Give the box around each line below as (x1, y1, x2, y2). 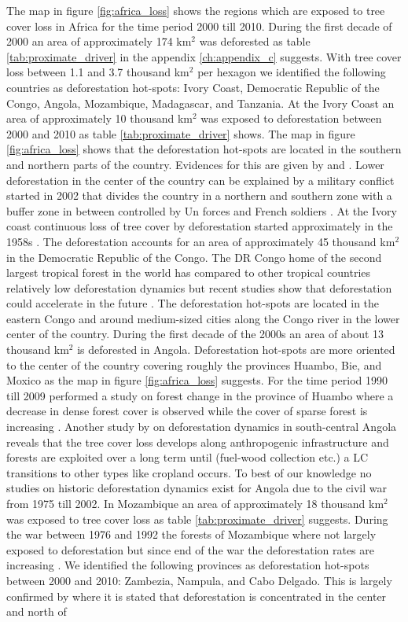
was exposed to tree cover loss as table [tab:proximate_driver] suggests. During (6, 510, 388, 527)
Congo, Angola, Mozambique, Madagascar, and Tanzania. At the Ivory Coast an (6, 94, 395, 111)
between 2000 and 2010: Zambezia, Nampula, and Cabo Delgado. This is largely (6, 572, 392, 588)
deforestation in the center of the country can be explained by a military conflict (6, 171, 395, 188)
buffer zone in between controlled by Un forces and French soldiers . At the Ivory (6, 202, 397, 219)
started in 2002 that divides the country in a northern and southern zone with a (6, 187, 392, 204)
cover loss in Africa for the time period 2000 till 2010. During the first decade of (6, 17, 392, 34)
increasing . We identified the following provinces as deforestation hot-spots (6, 557, 369, 573)
